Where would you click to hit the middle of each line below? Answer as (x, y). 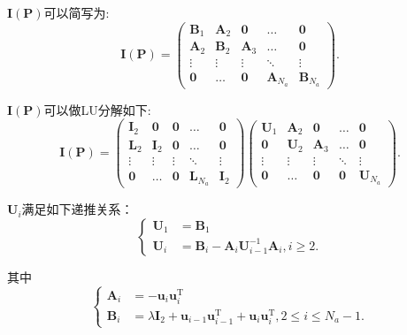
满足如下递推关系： (77, 209)
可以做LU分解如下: (97, 109)
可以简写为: (77, 12)
